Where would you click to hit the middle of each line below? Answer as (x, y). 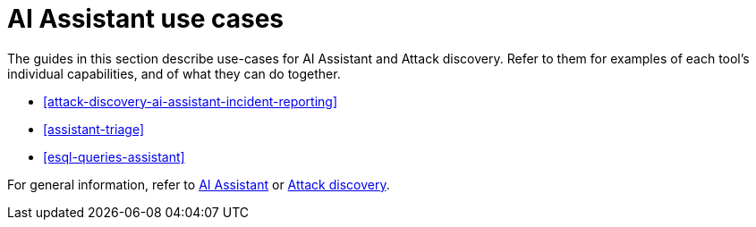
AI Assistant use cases (146, 19)
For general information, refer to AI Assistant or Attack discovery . (199, 184)
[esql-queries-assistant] (114, 156)
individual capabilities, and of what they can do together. (174, 73)
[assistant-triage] (93, 129)
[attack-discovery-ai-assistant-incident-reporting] (191, 101)
